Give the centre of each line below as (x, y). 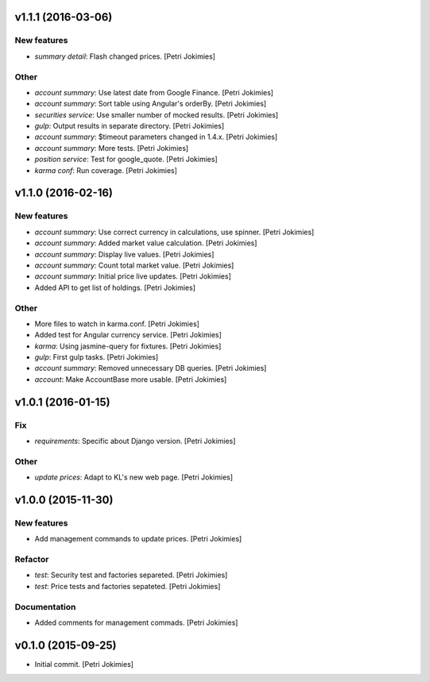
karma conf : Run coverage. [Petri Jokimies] (106, 170)
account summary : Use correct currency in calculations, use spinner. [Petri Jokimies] (174, 232)
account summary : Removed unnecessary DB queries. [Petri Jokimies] (151, 368)
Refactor (32, 560)
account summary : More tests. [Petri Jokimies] (112, 148)
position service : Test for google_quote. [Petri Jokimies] (126, 160)
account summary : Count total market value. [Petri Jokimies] (134, 265)
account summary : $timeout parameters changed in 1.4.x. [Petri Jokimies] (156, 137)
